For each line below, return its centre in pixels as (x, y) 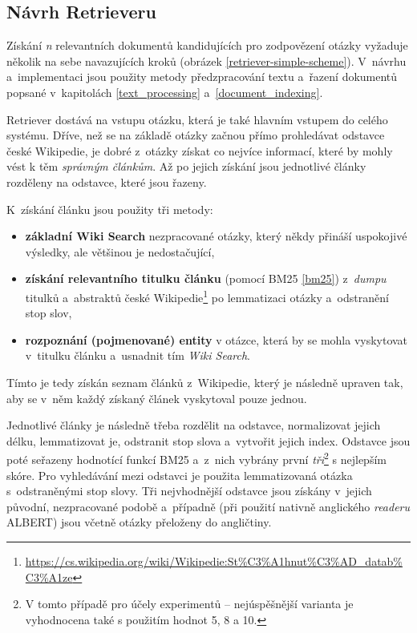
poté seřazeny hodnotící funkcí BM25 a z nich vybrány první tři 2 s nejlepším (196, 458)
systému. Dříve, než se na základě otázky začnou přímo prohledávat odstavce (196, 135)
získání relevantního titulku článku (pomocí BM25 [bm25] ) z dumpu (206, 278)
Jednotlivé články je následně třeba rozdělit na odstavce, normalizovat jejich (194, 425)
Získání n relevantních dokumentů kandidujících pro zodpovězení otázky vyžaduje (207, 45)
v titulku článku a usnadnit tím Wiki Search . (138, 355)
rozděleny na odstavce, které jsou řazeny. (107, 181)
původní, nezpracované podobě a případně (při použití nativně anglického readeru (208, 506)
